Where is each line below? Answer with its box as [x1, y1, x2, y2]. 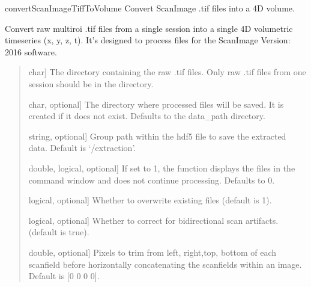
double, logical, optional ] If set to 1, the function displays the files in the [28, 161, 295, 174]
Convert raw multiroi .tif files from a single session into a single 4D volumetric [5, 22, 293, 34]
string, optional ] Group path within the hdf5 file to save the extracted [28, 129, 286, 142]
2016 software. [5, 45, 57, 58]
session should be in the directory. [28, 77, 154, 90]
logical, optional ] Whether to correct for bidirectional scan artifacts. [28, 214, 279, 226]
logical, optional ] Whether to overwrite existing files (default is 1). [28, 194, 272, 206]
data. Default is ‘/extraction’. [28, 141, 136, 154]
